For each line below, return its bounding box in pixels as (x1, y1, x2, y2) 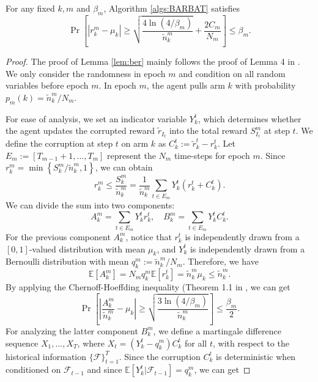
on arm (121, 137, 149, 150)
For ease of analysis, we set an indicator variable (6, 112, 187, 125)
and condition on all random (179, 67, 286, 79)
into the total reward (169, 124, 248, 137)
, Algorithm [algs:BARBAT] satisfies (103, 2, 240, 14)
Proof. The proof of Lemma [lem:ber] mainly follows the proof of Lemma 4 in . (6, 54, 300, 67)
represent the (107, 149, 156, 161)
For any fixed (6, 2, 55, 14)
